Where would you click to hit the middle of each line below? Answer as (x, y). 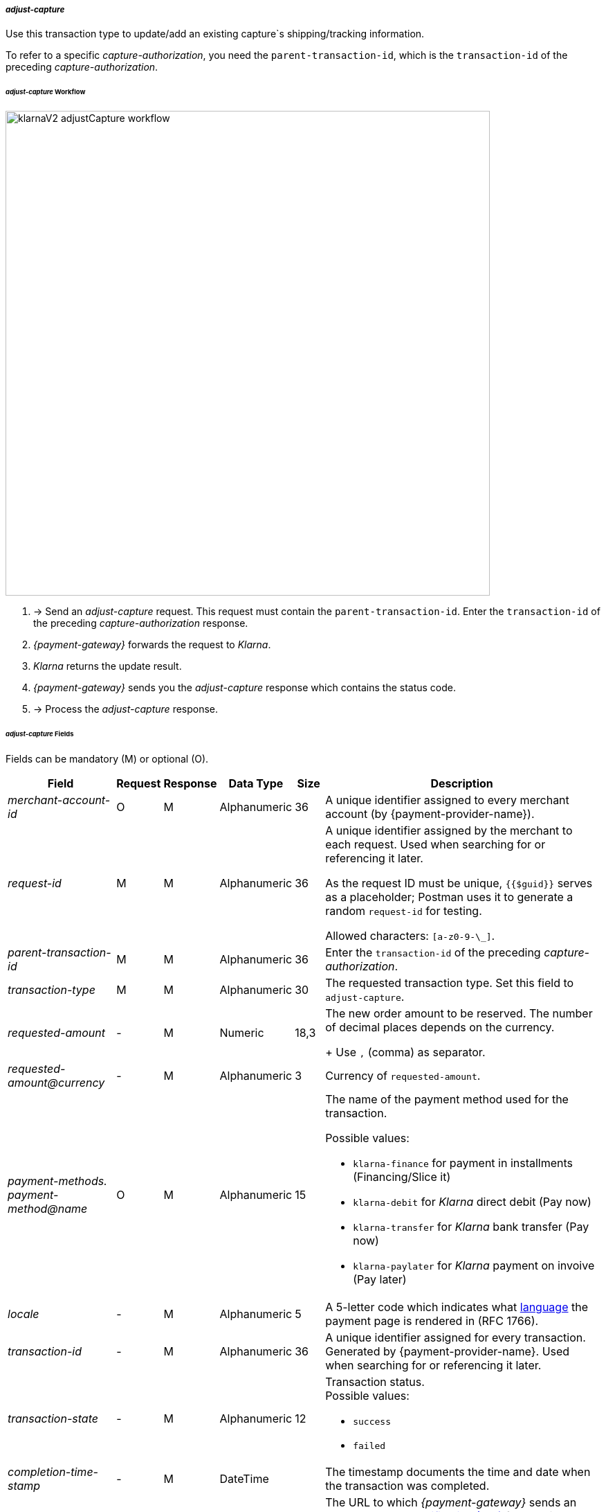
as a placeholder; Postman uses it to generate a (449, 897)
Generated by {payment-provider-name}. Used (448, 1351)
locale (24, 1314)
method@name (48, 1208)
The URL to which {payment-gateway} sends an (451, 1502)
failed (369, 1446)
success (372, 1421)
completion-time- (53, 1471)
